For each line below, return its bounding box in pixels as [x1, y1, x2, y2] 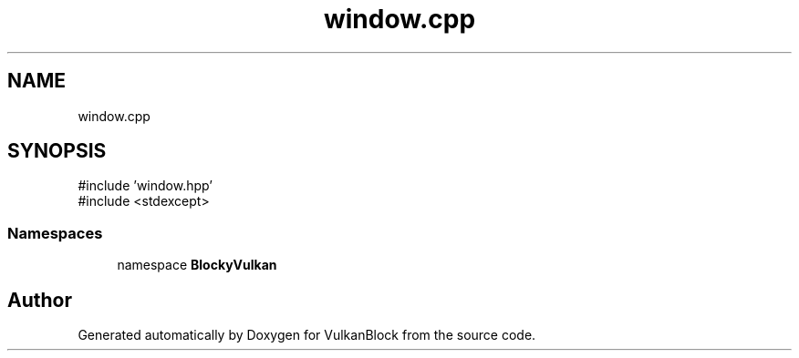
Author [7, 288, 72, 312]
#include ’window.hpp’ [78, 178, 213, 194]
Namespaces [7, 223, 103, 242]
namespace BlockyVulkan [117, 257, 277, 273]
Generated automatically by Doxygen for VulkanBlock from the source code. [78, 327, 536, 343]
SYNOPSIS [7, 139, 107, 163]
